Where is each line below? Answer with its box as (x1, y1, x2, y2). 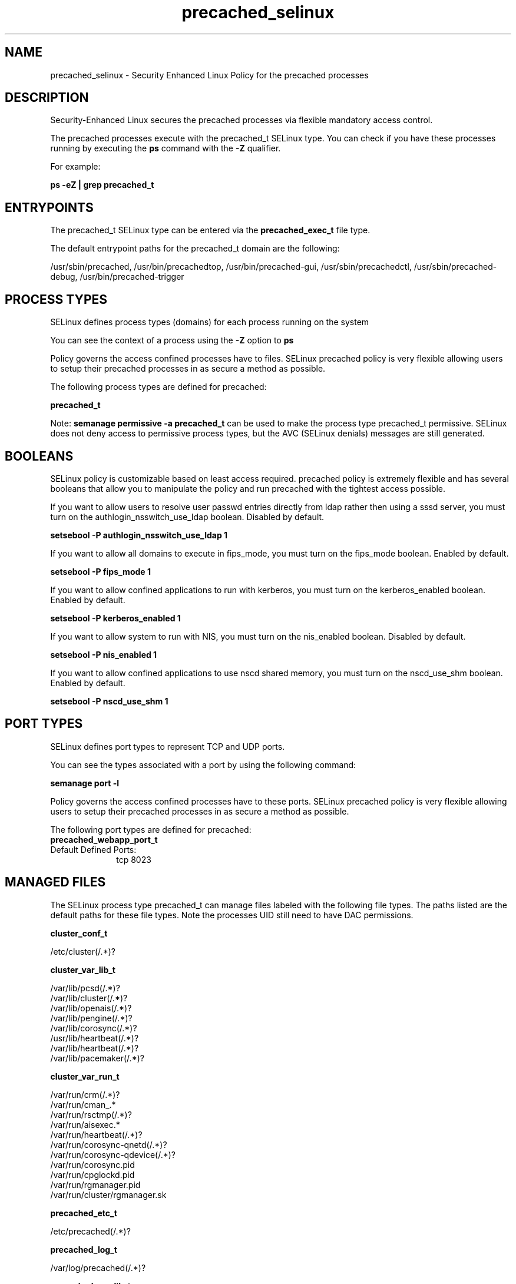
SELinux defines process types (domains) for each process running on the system (50, 317, 369, 327)
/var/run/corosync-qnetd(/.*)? (50, 1139, 167, 1150)
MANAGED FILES (5, 875, 106, 890)
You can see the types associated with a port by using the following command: (50, 759, 356, 770)
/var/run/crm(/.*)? (50, 1089, 120, 1100)
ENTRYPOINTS (5, 200, 94, 215)
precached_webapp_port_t (50, 834, 158, 845)
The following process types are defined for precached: (50, 382, 267, 392)
